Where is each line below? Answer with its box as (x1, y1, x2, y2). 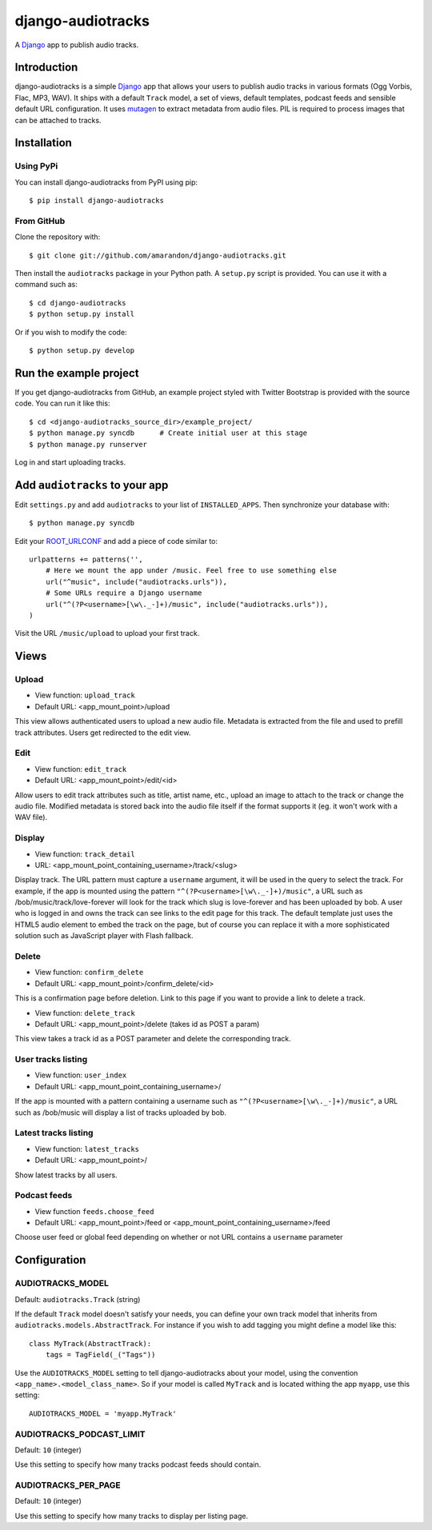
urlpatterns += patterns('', (29, 554, 143, 564)
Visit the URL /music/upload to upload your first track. (14, 629, 200, 638)
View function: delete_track (34, 1008, 135, 1017)
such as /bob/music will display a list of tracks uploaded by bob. (14, 1108, 227, 1117)
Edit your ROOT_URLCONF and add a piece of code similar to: (14, 536, 218, 545)
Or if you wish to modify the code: (14, 327, 127, 337)
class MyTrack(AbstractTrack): (29, 1339, 152, 1348)
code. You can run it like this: (14, 398, 110, 408)
